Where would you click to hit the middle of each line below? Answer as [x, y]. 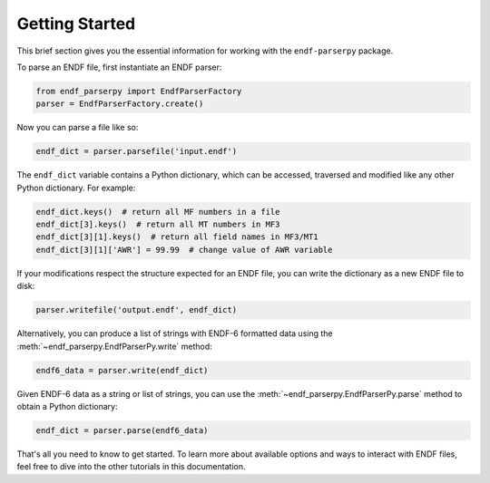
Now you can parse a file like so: [78, 128]
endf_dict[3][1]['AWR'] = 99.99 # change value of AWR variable [184, 250]
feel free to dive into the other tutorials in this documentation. [131, 467]
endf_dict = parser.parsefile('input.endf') [137, 151]
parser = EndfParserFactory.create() [120, 104]
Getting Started [76, 24]
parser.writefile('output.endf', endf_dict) [137, 310]
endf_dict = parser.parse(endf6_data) [122, 430]
